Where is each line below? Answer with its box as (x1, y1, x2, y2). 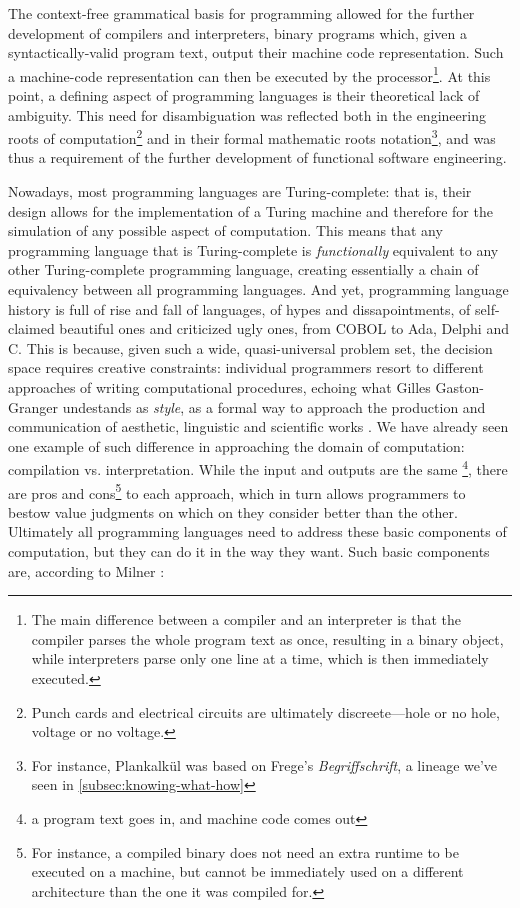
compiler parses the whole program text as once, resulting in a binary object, (31, 628, 504, 649)
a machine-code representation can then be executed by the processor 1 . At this (8, 62, 491, 86)
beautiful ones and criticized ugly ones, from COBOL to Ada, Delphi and (59, 318, 509, 339)
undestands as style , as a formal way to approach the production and (62, 396, 486, 417)
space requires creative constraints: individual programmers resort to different (8, 357, 484, 378)
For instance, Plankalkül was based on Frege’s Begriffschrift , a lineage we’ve (31, 754, 498, 775)
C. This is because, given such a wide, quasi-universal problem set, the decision (8, 337, 493, 358)
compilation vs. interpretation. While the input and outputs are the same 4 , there (8, 456, 508, 480)
